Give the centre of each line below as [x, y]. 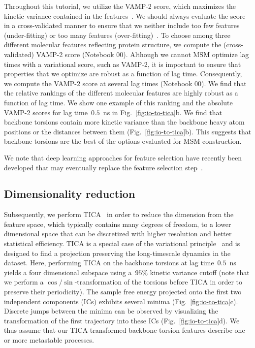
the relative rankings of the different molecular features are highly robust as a [121, 93]
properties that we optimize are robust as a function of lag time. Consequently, [123, 74]
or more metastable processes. [49, 340]
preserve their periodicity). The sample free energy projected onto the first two [123, 292]
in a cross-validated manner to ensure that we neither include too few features [122, 25]
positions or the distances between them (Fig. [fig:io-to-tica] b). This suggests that [128, 131]
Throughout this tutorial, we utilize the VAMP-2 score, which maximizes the [120, 6]
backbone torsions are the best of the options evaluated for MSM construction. [123, 141]
